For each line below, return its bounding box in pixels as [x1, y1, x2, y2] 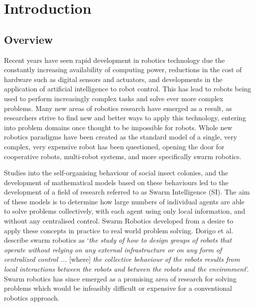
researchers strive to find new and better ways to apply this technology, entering [4, 112, 246, 123]
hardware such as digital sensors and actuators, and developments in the [4, 74, 223, 84]
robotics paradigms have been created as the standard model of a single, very [4, 132, 237, 142]
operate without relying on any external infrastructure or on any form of [4, 244, 222, 254]
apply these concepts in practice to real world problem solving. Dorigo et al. [4, 225, 233, 235]
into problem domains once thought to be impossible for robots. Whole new [4, 122, 232, 132]
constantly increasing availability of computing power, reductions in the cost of [4, 64, 242, 75]
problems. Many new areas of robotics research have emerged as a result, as [4, 103, 232, 113]
